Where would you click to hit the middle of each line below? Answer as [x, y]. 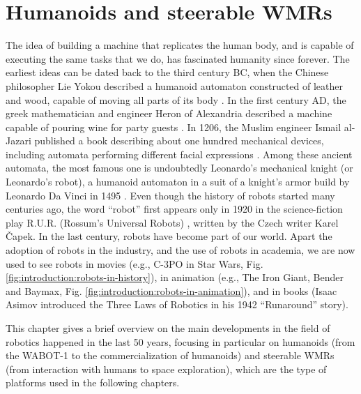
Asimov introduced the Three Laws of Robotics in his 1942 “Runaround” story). [177, 304]
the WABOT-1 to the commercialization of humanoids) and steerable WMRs [170, 355]
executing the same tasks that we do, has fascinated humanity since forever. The [178, 58]
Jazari [18, 141]
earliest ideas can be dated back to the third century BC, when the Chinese [167, 72]
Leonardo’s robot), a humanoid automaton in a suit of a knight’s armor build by [178, 182]
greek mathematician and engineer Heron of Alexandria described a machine [169, 113]
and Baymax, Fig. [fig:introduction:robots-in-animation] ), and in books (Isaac [171, 290]
